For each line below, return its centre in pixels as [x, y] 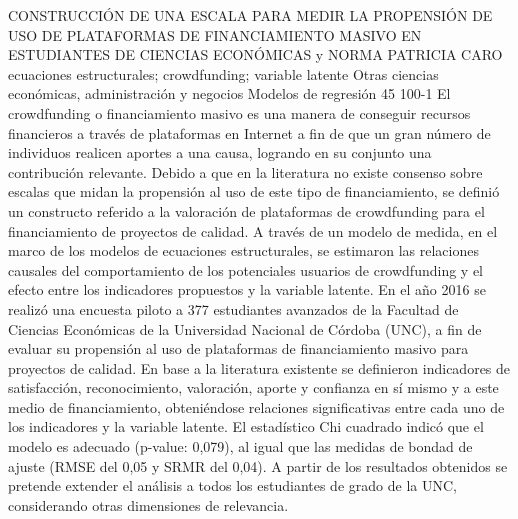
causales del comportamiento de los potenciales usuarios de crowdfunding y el [246, 269]
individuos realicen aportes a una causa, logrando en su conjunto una [220, 152]
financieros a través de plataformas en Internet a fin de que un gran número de [249, 132]
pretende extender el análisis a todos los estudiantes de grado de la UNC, [232, 485]
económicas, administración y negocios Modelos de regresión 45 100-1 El [229, 93]
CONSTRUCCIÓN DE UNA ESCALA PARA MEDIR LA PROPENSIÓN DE [250, 15]
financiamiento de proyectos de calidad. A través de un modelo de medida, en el [253, 230]
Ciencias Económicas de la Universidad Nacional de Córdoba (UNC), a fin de [245, 328]
